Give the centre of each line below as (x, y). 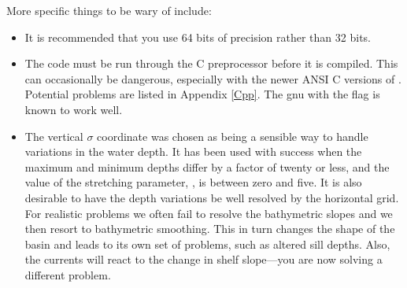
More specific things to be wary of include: (109, 10)
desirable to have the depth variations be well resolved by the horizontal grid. (212, 197)
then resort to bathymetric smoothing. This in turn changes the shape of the (210, 229)
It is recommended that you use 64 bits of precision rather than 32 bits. (198, 37)
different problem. (68, 274)
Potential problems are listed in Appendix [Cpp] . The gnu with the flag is (202, 94)
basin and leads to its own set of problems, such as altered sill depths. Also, (207, 244)
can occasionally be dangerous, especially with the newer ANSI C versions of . (213, 78)
